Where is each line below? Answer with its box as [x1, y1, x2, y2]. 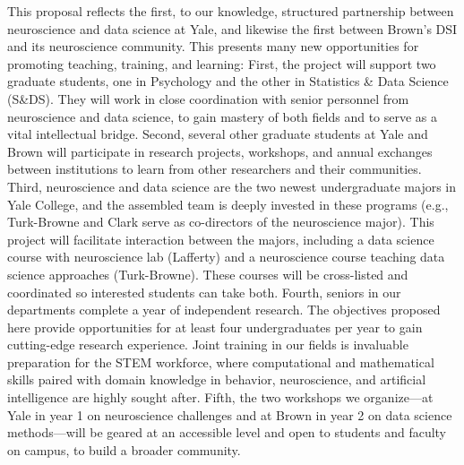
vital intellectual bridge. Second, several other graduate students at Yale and [7, 125, 428, 143]
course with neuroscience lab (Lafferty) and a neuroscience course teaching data [7, 247, 445, 266]
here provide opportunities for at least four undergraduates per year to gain [7, 317, 423, 336]
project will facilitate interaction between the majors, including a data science [7, 229, 434, 248]
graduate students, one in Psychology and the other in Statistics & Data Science [7, 72, 449, 90]
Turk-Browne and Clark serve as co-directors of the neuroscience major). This [7, 212, 434, 231]
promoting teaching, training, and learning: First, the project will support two [7, 54, 436, 73]
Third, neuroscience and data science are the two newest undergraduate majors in [7, 177, 457, 195]
